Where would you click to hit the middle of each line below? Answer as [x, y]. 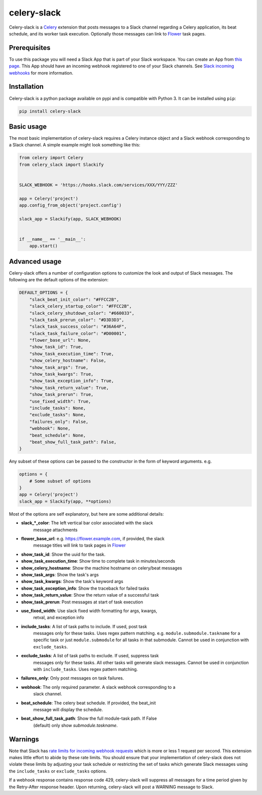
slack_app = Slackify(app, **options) [65, 501]
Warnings [24, 739]
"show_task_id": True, [56, 347]
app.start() [44, 246]
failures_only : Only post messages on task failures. [73, 678]
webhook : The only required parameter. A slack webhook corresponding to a [98, 687]
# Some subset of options [60, 481]
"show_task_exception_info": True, [72, 381]
